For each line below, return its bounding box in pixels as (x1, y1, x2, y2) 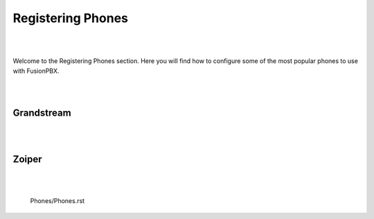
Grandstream (12, 107, 72, 119)
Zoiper (12, 153, 42, 165)
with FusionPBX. (12, 67, 60, 75)
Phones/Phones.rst (30, 197, 85, 205)
